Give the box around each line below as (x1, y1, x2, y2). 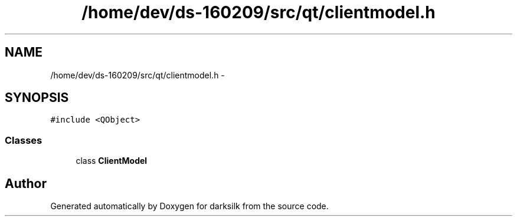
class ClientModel (76, 156, 148, 166)
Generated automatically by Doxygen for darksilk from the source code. (50, 201, 329, 212)
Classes (5, 134, 42, 146)
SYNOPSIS (5, 90, 69, 105)
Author (5, 176, 47, 191)
